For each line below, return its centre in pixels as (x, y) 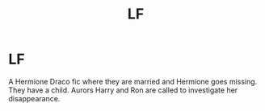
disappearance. (34, 98)
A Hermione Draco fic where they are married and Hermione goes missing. (133, 81)
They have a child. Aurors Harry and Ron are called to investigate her (123, 90)
